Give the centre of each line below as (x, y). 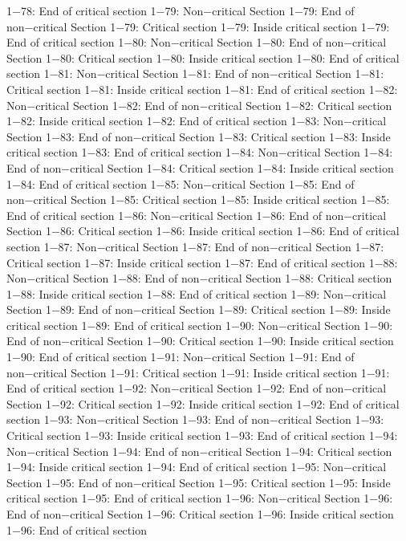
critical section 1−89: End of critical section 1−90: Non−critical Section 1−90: (200, 325)
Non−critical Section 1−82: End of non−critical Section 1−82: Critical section (199, 105)
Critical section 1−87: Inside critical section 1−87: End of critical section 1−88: (202, 262)
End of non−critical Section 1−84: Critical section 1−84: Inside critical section (200, 167)
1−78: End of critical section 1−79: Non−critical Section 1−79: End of (181, 10)
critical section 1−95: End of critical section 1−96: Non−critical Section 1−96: (200, 498)
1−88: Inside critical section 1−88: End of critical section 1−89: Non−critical (197, 293)
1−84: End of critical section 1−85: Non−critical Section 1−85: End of (181, 183)
